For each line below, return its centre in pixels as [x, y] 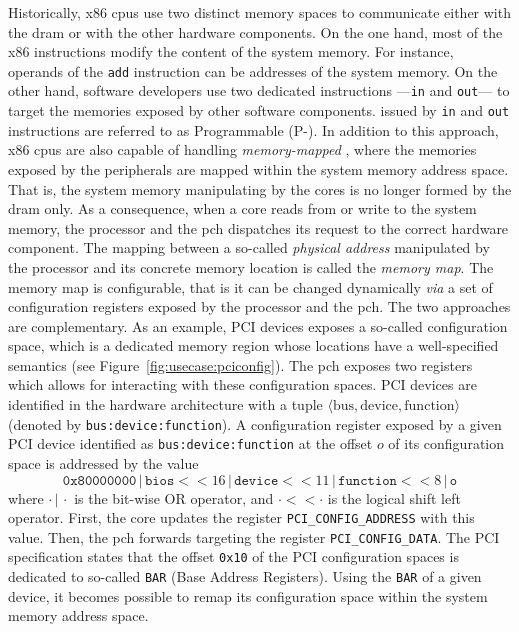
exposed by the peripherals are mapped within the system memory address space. [258, 168]
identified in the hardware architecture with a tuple [165, 404]
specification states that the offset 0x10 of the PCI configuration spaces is [233, 556]
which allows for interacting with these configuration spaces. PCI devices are [242, 384]
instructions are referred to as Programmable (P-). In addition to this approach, [253, 129]
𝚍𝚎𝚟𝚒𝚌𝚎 [256, 480]
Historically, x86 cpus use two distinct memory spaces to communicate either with [259, 12]
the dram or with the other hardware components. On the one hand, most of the [255, 31]
